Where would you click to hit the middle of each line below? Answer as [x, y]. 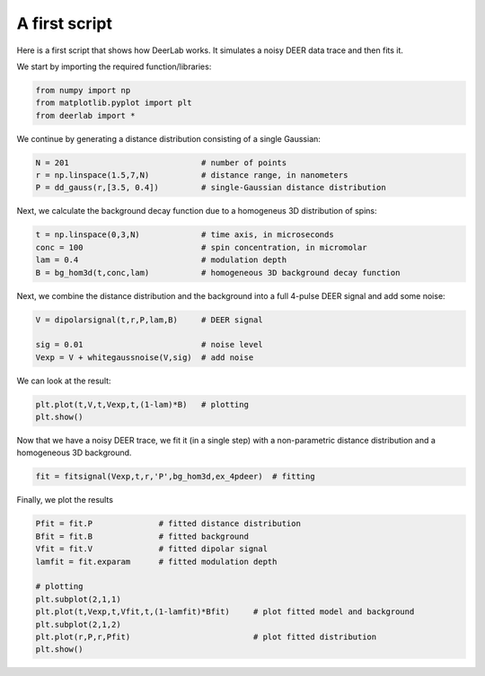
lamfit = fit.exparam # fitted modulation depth [156, 562]
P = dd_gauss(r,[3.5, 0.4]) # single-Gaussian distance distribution [211, 188]
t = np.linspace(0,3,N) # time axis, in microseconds [185, 235]
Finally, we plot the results [65, 500]
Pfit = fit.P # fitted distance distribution [168, 524]
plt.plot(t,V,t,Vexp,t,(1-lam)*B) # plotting [142, 404]
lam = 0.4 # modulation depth [161, 260]
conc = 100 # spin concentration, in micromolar [201, 247]
